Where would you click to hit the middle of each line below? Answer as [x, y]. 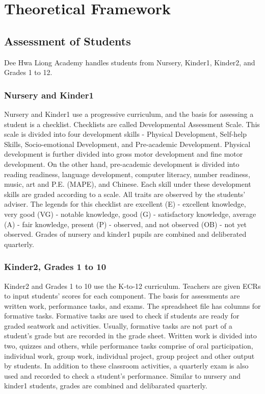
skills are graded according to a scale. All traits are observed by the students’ [125, 194]
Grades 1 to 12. [28, 72]
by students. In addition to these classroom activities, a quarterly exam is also [126, 366]
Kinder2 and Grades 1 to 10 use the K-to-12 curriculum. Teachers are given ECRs [132, 286]
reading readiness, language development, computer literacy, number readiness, [127, 174]
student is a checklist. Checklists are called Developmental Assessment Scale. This [132, 124]
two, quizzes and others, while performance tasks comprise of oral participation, [129, 346]
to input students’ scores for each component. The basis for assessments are [122, 296]
